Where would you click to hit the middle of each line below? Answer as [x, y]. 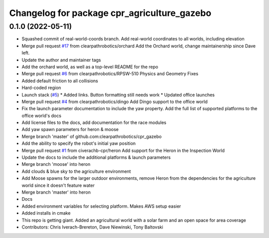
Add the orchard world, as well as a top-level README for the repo [90, 67]
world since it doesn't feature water [58, 185]
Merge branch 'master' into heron [56, 192]
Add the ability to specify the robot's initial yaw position [79, 143]
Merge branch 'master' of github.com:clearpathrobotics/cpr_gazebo [92, 136]
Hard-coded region [41, 88]
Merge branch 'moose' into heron [56, 164]
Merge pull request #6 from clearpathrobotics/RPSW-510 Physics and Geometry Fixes [110, 74]
